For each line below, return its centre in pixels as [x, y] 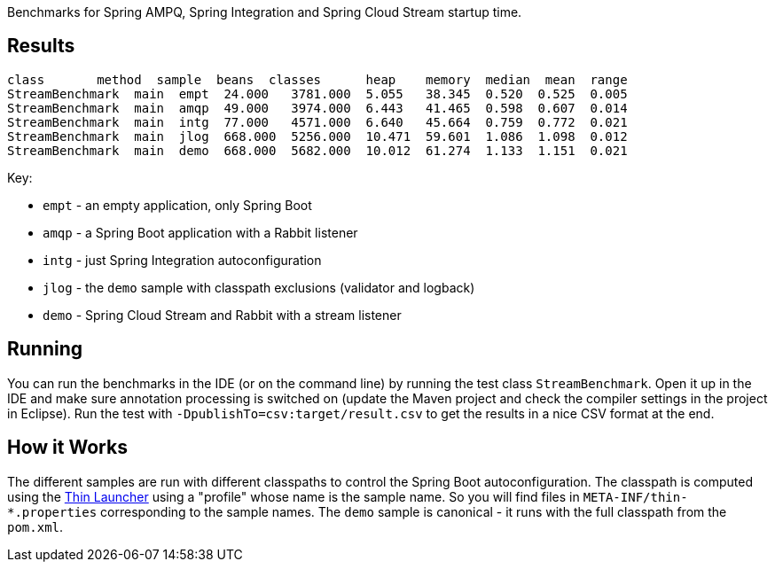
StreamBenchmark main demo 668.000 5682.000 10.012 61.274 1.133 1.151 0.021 [317, 150]
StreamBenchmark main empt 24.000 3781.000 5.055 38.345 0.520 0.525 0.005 [317, 94]
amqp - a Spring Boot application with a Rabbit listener [200, 232]
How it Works [67, 448]
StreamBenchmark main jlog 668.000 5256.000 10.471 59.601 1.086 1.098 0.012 [317, 136]
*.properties [52, 512]
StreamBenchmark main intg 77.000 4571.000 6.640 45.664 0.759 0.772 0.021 [317, 122]
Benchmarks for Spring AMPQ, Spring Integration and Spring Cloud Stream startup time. [265, 12]
